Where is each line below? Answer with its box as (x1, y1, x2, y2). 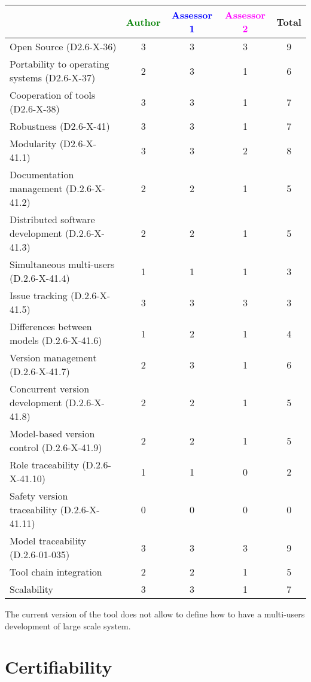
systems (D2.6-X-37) (10, 71, 96, 84)
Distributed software (10, 212, 95, 226)
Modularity (10, 136, 57, 150)
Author (126, 14, 161, 29)
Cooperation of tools (10, 88, 96, 102)
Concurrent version (10, 382, 90, 395)
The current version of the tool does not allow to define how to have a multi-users (5, 608, 305, 620)
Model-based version (10, 427, 95, 440)
